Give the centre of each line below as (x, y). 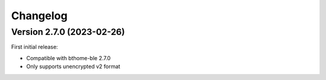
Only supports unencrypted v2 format (73, 67)
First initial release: (35, 47)
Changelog (39, 16)
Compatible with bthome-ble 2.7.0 (69, 58)
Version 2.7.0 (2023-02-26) (68, 32)
